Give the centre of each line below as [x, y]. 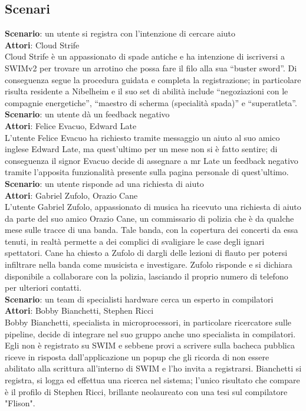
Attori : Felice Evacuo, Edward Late [71, 125]
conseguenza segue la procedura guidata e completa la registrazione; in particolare [153, 79]
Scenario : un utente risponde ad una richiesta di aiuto [104, 183]
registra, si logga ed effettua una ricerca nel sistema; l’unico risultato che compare [152, 380]
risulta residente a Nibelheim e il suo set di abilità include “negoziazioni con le [147, 91]
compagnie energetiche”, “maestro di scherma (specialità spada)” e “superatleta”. [151, 102]
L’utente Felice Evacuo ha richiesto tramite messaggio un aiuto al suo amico [142, 137]
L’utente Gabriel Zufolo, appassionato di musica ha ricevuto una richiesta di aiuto [153, 207]
